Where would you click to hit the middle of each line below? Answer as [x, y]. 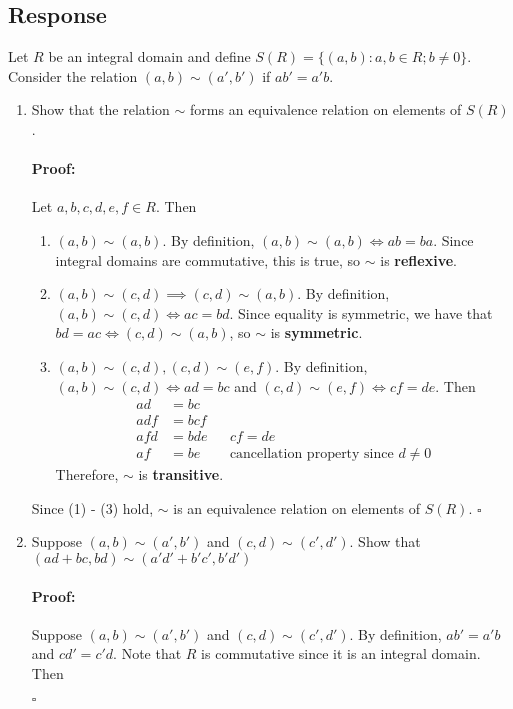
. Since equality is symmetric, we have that [361, 312]
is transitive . [181, 474]
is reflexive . [418, 259]
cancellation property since [311, 454]
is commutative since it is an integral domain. [341, 653]
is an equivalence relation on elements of [297, 507]
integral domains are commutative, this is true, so [208, 259]
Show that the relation [100, 109]
